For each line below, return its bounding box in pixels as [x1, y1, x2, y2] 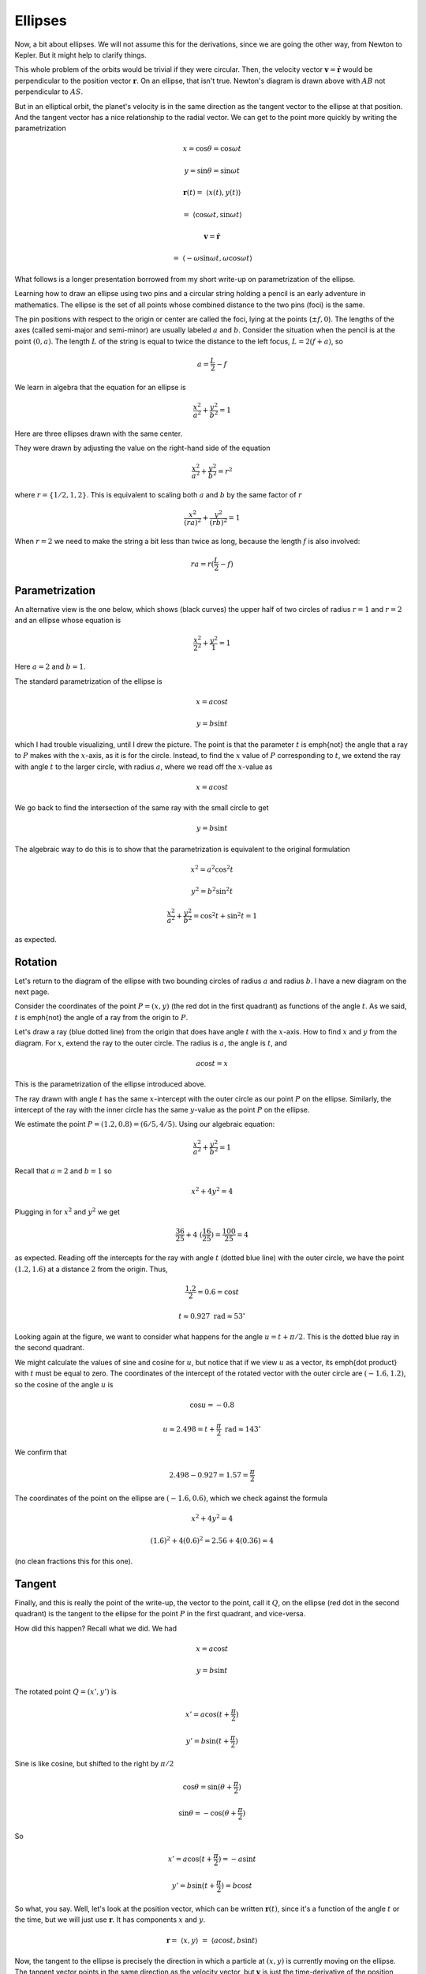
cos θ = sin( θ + [182, 1782, 233, 1792]
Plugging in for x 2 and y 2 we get [14, 1207, 120, 1217]
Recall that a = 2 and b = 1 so [14, 1165, 112, 1176]
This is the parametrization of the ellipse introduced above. [14, 1079, 207, 1089]
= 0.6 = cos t [197, 1287, 240, 1297]
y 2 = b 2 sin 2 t [190, 885, 234, 896]
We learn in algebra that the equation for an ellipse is [14, 382, 186, 392]
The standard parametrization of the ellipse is [14, 676, 163, 686]
